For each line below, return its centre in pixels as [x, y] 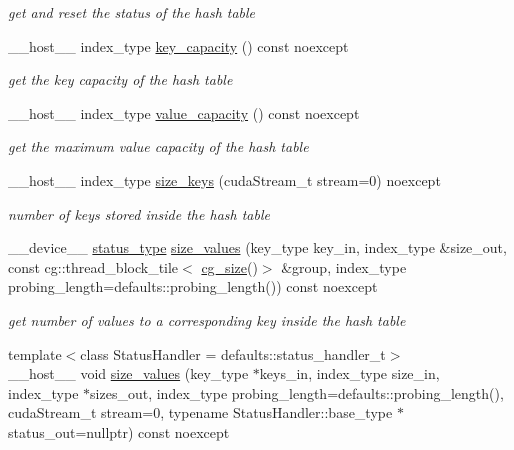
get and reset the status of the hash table [132, 12]
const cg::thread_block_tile [93, 266]
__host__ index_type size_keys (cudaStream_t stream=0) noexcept [224, 179]
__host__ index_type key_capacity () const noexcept [178, 45]
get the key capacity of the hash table [120, 79]
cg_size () [229, 266]
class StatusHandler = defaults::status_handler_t [233, 353]
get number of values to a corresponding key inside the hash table [207, 319]
